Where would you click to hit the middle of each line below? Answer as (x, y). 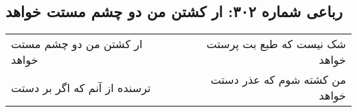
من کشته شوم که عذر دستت (278, 80)
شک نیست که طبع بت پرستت (276, 44)
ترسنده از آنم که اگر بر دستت (81, 87)
